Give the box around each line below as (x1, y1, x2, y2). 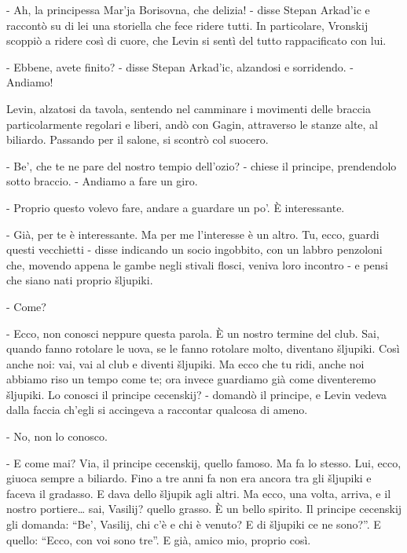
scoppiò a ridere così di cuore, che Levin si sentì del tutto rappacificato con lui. (6, 32, 387, 49)
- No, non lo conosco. (6, 428, 108, 445)
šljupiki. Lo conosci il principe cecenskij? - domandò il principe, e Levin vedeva (6, 386, 387, 402)
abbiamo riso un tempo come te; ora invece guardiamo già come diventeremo (6, 371, 376, 387)
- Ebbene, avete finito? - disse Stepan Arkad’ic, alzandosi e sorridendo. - (6, 58, 354, 75)
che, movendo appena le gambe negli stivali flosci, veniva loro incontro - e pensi (6, 256, 388, 273)
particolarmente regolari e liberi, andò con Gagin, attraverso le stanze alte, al (6, 115, 379, 132)
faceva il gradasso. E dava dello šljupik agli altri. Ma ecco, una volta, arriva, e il (6, 485, 391, 501)
